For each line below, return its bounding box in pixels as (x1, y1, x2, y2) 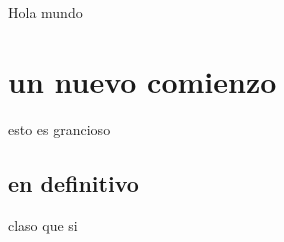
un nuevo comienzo (8, 60, 277, 101)
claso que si (8, 214, 78, 235)
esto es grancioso (8, 118, 111, 139)
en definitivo (8, 167, 139, 198)
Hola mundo (8, 2, 83, 22)
